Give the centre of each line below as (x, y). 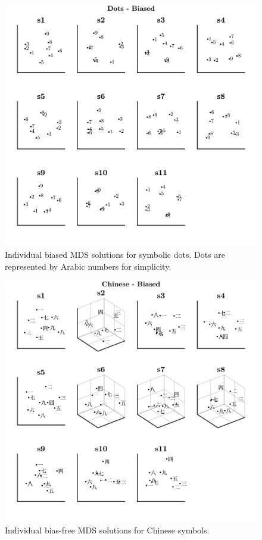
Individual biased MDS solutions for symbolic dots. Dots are (115, 254)
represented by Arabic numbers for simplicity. (88, 266)
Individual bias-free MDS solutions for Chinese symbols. (107, 530)
